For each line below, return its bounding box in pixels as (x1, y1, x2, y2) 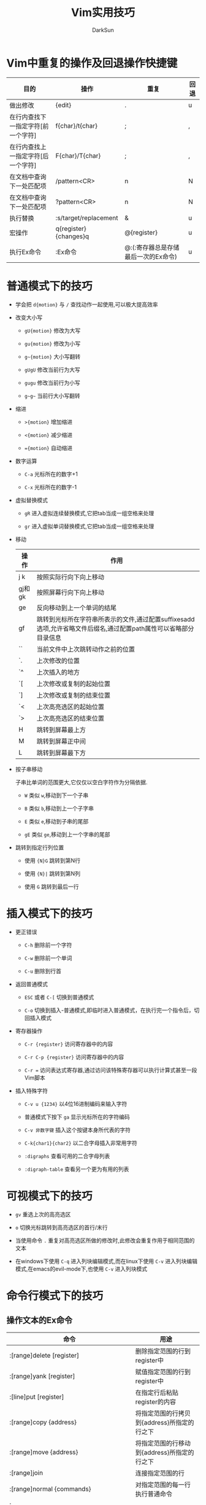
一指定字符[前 (9, 122, 49, 130)
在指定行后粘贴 (135, 1388, 179, 1397)
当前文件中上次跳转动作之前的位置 (36, 645, 135, 653)
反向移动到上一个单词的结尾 (36, 603, 116, 612)
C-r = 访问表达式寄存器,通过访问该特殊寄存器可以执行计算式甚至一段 (24, 1066, 197, 1073)
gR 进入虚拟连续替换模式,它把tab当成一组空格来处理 (24, 509, 154, 516)
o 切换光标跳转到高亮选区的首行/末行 (15, 1223, 108, 1231)
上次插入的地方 (36, 667, 80, 676)
